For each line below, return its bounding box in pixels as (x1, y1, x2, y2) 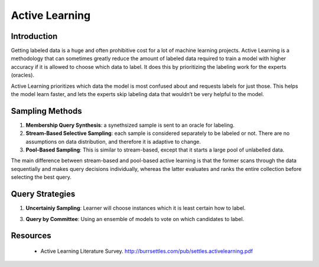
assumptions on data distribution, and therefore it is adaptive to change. (25, 138, 201, 145)
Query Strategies (11, 189, 76, 199)
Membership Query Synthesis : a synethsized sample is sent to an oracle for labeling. (25, 121, 235, 128)
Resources (11, 230, 51, 241)
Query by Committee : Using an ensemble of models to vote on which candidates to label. (25, 215, 245, 222)
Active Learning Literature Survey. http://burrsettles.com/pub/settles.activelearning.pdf (40, 248, 253, 255)
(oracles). (11, 71, 35, 79)
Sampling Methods (11, 106, 82, 116)
